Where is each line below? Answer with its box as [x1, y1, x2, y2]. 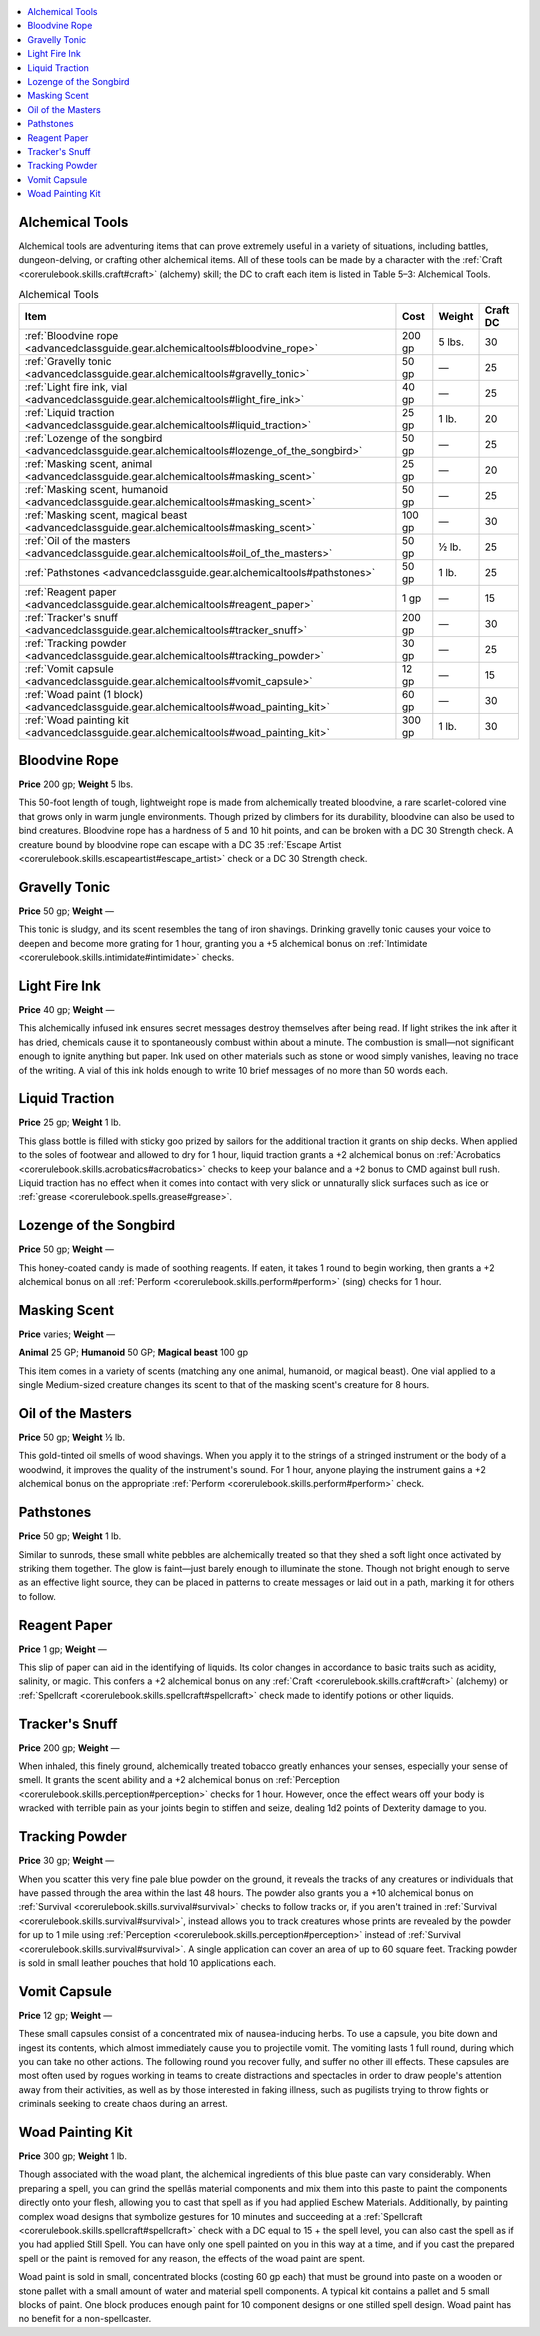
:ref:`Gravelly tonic [24, 354, 112, 368]
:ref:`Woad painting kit [24, 713, 130, 727]
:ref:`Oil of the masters [24, 533, 131, 547]
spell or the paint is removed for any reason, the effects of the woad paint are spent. [18, 2252, 365, 2264]
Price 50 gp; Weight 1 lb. [18, 1530, 122, 1542]
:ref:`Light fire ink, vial [24, 380, 128, 394]
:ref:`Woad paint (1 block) [24, 687, 144, 701]
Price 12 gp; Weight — [18, 2009, 113, 2021]
